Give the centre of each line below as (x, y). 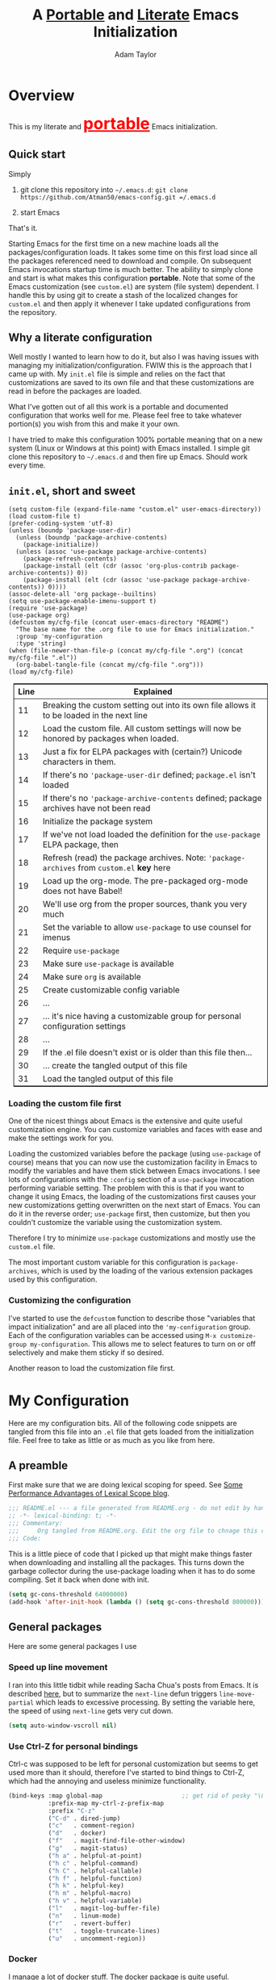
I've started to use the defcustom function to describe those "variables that (132, 1318)
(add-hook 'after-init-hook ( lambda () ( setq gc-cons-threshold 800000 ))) (137, 1602)
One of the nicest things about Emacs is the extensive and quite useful (126, 1121)
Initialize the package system (98, 821)
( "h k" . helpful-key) (86, 1886)
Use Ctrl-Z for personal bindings (73, 1746)
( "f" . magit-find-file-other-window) (117, 1841)
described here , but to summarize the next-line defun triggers (113, 1693)
